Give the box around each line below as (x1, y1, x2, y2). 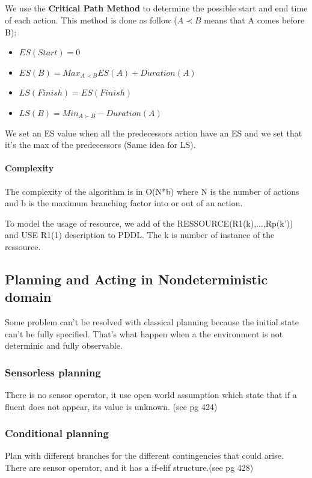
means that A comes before (204, 13, 305, 26)
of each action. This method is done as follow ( (5, 13, 177, 26)
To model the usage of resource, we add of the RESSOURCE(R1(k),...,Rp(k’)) (5, 216, 293, 229)
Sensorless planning (5, 364, 101, 379)
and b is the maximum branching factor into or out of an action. (5, 197, 243, 209)
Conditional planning (5, 426, 109, 441)
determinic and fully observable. (5, 339, 123, 352)
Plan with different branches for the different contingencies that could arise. (5, 449, 284, 462)
